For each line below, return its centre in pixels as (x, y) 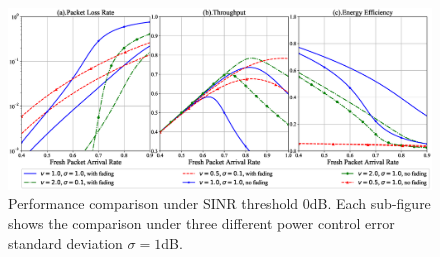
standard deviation (65, 242)
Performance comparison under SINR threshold (153, 203)
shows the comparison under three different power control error (201, 222)
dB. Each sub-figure (370, 203)
